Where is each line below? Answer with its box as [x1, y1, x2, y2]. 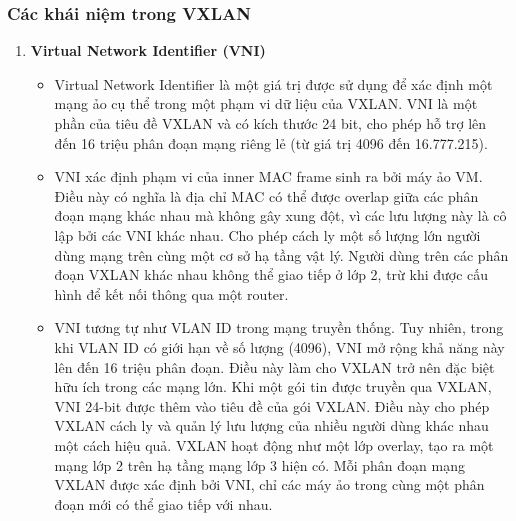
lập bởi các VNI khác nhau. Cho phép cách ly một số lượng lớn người [54, 224, 481, 245]
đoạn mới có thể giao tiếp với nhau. [54, 493, 273, 514]
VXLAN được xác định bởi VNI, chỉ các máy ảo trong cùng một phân [54, 474, 485, 495]
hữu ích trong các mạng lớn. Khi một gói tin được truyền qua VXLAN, [54, 376, 492, 397]
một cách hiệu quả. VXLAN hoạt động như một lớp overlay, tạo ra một [54, 434, 494, 455]
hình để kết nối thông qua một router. [54, 283, 289, 304]
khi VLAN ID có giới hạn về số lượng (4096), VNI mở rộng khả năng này [54, 336, 505, 357]
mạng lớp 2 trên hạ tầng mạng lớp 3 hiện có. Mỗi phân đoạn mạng [54, 454, 465, 475]
